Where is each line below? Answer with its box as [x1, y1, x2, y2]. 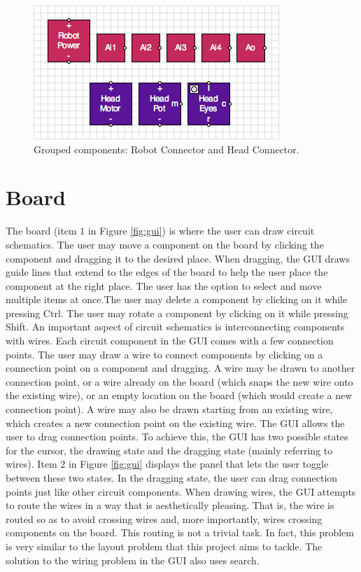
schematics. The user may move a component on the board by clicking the [6, 237, 324, 251]
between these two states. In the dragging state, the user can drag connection [6, 470, 338, 484]
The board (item [6, 223, 77, 238]
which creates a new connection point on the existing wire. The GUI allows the [6, 415, 345, 430]
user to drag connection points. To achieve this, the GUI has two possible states [6, 429, 348, 444]
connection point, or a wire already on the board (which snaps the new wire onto [6, 374, 353, 389]
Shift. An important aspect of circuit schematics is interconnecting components [6, 319, 345, 334]
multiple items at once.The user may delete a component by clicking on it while [6, 292, 348, 307]
